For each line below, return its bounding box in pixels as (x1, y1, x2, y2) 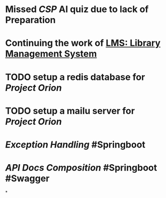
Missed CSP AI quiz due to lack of (5, 4, 149, 15)
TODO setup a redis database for (5, 71, 145, 83)
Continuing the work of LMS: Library (5, 37, 160, 49)
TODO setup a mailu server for (5, 105, 135, 117)
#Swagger (5, 173, 49, 184)
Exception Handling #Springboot (5, 139, 145, 150)
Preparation (5, 14, 56, 26)
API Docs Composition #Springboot (5, 162, 157, 174)
